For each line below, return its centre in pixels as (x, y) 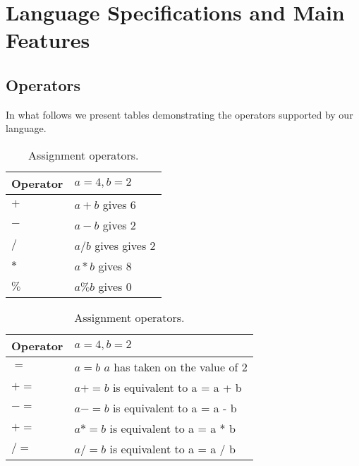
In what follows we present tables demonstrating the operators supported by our (179, 114)
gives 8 (115, 265)
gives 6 (119, 204)
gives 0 (115, 286)
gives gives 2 (125, 245)
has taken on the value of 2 (181, 366)
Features (48, 40)
